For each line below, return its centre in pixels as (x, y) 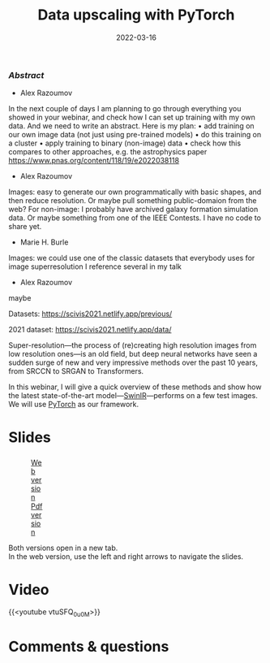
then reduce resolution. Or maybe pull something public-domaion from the (133, 201)
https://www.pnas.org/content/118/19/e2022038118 (94, 161)
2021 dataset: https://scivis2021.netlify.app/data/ (90, 330)
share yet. (25, 227)
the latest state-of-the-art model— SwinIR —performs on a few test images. (133, 396)
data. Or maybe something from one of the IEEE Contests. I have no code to (135, 218)
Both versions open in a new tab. (63, 548)
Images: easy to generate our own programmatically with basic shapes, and (135, 192)
